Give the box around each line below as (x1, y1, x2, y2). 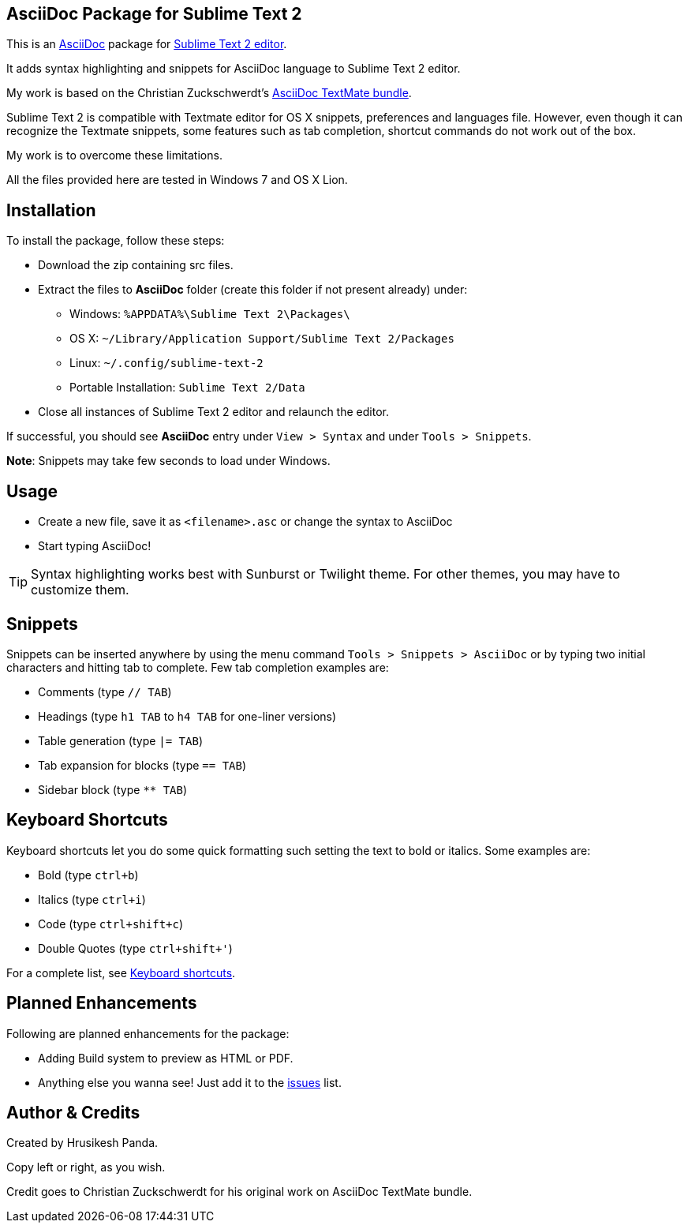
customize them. (31, 582, 129, 598)
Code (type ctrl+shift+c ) (38, 916, 184, 931)
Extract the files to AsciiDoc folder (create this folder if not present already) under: (38, 283, 468, 297)
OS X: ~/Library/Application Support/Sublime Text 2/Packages (69, 332, 454, 346)
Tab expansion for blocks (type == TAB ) (38, 758, 247, 772)
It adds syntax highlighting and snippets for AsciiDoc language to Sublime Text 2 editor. (6, 62, 461, 76)
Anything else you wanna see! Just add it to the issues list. (38, 1075, 342, 1089)
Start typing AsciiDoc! (38, 539, 151, 553)
